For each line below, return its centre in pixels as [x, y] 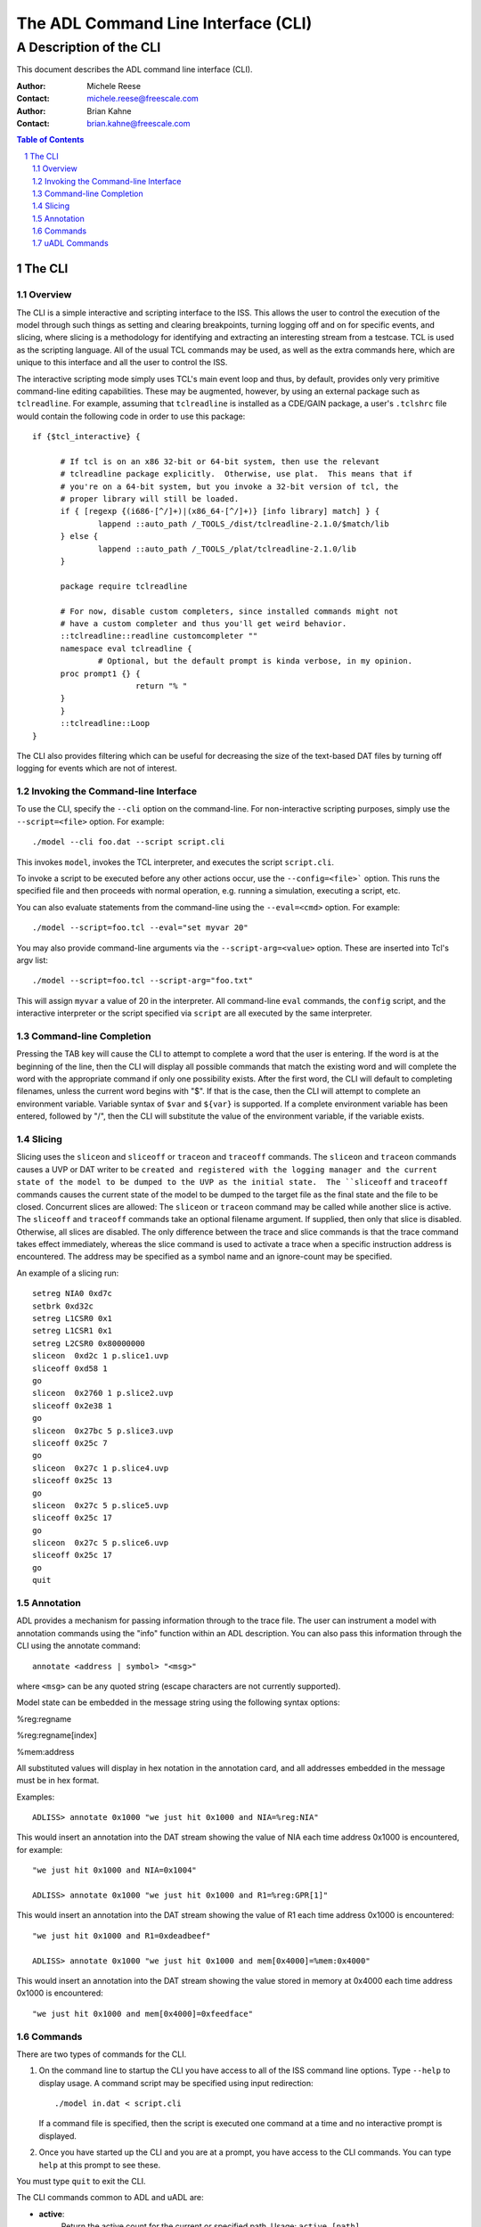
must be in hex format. [58, 1781]
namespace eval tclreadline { [126, 649]
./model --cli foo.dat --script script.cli [129, 842]
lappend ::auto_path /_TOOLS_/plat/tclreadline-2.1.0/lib [227, 549]
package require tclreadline [124, 586]
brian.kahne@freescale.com [139, 123]
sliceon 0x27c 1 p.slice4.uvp [101, 1468]
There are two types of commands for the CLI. [102, 2054]
